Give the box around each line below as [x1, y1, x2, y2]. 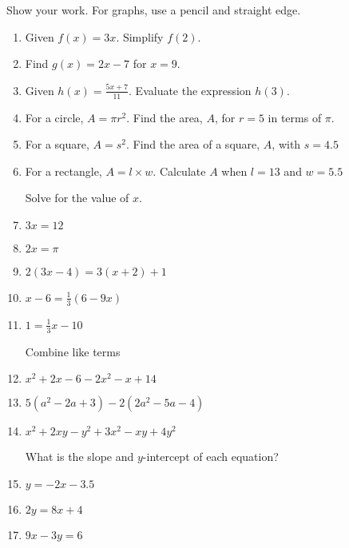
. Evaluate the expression [129, 81, 252, 98]
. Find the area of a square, [125, 136, 260, 153]
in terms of [268, 109, 322, 125]
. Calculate [153, 162, 206, 179]
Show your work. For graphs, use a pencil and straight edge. [6, 2, 301, 18]
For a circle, [25, 109, 84, 125]
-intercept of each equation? [142, 448, 279, 465]
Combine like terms [25, 343, 121, 359]
